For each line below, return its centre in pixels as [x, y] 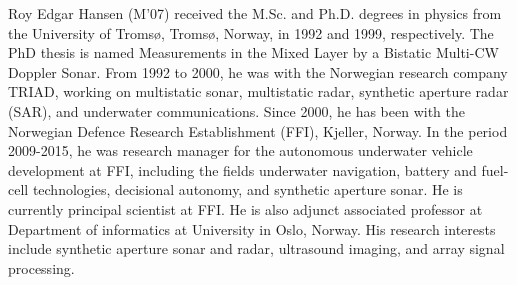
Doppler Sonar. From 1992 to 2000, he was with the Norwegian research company [258, 71]
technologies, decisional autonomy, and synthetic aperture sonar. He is [247, 189]
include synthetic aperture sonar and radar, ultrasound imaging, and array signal [256, 248]
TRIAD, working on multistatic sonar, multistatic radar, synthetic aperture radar [258, 91]
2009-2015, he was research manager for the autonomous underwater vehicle [240, 150]
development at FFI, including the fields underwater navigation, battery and [242, 169]
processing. [41, 267]
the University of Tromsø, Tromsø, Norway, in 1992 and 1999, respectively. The [251, 32]
